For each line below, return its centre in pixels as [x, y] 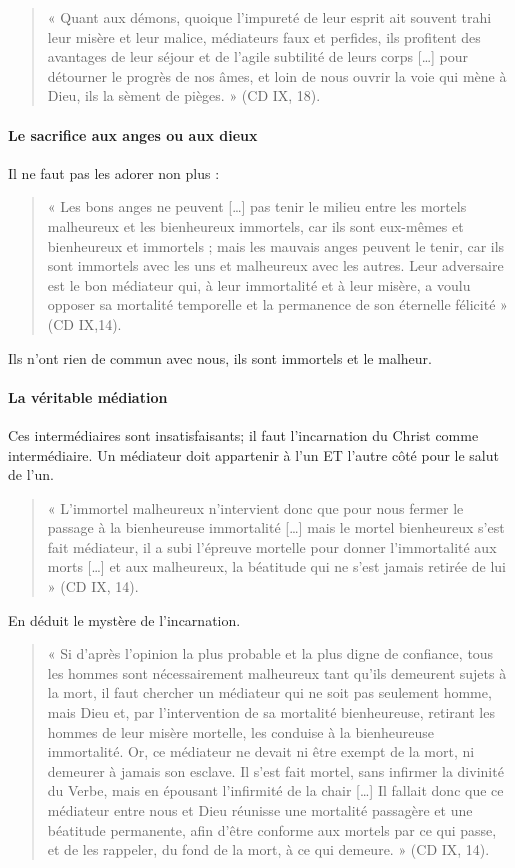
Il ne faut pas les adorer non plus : [114, 172]
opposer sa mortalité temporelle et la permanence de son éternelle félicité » [277, 304]
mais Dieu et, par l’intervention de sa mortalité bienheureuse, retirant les [271, 712]
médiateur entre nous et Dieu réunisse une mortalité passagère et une [260, 810]
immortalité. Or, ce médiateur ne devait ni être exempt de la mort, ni [261, 751]
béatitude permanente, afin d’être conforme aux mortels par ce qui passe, [272, 829]
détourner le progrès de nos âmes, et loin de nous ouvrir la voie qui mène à [277, 75]
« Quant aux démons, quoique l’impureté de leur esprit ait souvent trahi [269, 17]
